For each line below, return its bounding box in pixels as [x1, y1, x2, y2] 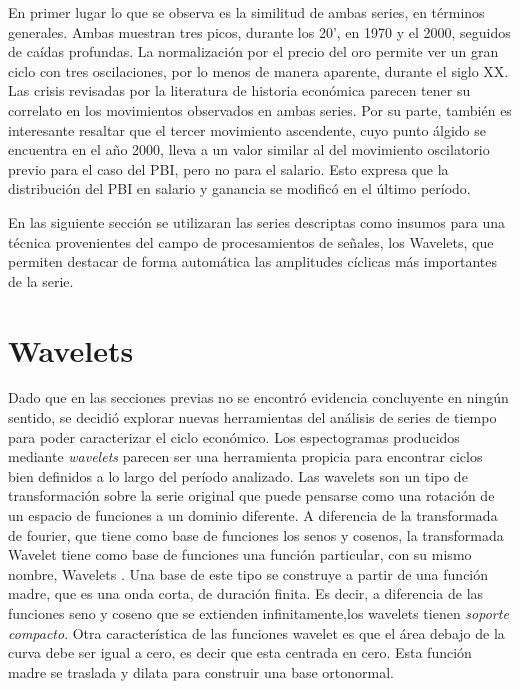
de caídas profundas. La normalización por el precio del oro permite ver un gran [8, 41, 499, 62]
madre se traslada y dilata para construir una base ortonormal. [8, 661, 394, 682]
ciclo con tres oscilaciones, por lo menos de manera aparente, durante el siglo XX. [8, 60, 509, 81]
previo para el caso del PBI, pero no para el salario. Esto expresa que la [8, 158, 449, 179]
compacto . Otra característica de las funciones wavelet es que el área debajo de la [8, 622, 505, 643]
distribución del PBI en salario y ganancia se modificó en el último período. [8, 178, 471, 199]
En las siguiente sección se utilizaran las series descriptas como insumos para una [8, 211, 505, 232]
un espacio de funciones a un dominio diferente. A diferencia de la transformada [8, 505, 498, 525]
